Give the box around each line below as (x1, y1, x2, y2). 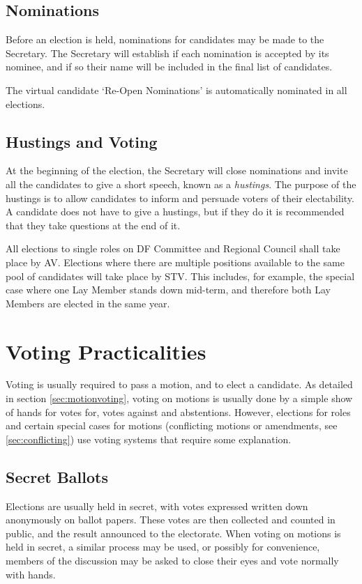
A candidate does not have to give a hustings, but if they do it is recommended (6, 204, 345, 219)
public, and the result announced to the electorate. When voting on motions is (6, 525, 341, 540)
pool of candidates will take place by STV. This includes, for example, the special (6, 268, 355, 283)
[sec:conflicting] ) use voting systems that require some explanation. (6, 431, 292, 446)
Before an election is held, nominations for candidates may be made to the (6, 32, 324, 47)
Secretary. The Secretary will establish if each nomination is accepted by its (6, 45, 329, 60)
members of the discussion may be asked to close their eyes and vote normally (6, 553, 339, 567)
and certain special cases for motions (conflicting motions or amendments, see (6, 418, 338, 433)
